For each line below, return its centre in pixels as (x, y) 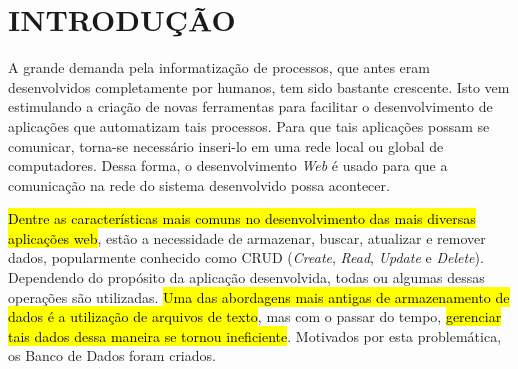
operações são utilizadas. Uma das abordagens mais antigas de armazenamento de (259, 296)
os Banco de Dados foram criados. (112, 355)
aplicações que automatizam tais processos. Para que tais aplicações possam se (249, 125)
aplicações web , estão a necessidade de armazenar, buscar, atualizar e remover (247, 237)
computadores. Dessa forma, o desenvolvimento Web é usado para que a (228, 165)
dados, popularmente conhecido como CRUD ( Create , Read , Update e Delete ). (246, 257)
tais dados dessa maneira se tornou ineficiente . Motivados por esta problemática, (255, 335)
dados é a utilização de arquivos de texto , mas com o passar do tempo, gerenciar (255, 316)
